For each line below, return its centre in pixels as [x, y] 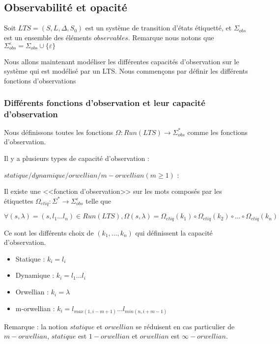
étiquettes [19, 200]
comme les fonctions [218, 132]
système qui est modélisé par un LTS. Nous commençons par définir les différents [126, 71]
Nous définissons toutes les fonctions [59, 132]
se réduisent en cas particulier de [185, 326]
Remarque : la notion [36, 326]
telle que [98, 200]
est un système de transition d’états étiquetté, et [158, 28]
